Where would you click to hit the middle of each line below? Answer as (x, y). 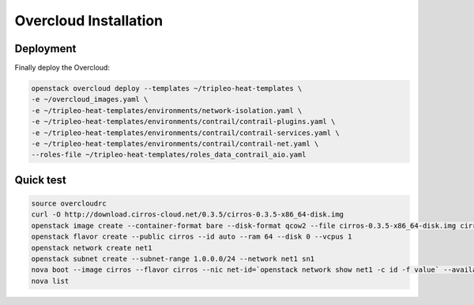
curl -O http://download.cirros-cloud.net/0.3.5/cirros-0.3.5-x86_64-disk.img (187, 215)
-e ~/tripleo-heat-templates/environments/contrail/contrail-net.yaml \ (175, 143)
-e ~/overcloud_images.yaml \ (90, 100)
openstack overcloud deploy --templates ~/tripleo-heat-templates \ (167, 88)
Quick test (41, 180)
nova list (50, 281)
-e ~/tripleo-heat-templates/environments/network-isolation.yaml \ (167, 110)
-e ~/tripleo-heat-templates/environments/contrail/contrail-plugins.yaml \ (183, 122)
